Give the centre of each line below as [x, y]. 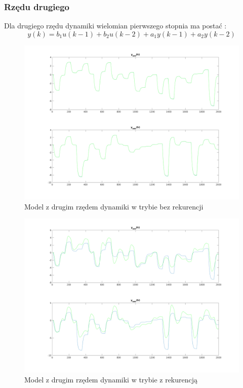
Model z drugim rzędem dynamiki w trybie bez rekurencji [114, 206]
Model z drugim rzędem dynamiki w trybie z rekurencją [111, 379]
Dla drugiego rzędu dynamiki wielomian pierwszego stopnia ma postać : [115, 26]
